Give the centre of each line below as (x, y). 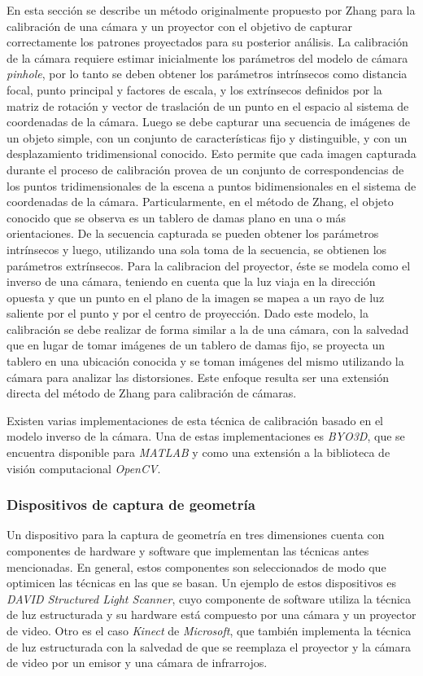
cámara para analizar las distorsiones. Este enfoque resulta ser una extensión (198, 377)
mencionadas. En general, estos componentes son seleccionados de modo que (196, 566)
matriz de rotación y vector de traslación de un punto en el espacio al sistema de (208, 105)
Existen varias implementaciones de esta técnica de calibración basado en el (195, 420)
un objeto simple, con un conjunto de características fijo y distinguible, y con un (207, 137)
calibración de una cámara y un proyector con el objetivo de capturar (179, 26)
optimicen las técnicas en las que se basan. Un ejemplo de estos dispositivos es (202, 583)
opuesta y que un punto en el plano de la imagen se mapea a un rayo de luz (196, 297)
